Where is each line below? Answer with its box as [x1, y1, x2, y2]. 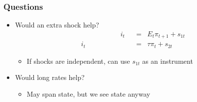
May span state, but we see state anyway [27, 88, 150, 99]
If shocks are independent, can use [27, 55, 130, 66]
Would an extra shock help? [15, 20, 99, 30]
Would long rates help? [15, 72, 85, 82]
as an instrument [142, 55, 193, 66]
